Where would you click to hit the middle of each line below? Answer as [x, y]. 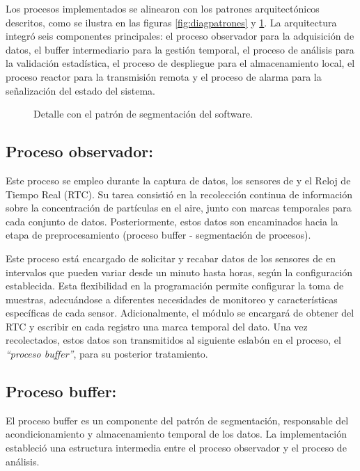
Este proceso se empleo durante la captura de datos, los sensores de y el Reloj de [178, 180]
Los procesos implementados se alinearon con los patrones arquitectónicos [163, 8]
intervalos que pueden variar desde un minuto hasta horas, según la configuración [179, 272]
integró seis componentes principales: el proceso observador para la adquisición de [180, 36]
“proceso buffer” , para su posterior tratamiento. [107, 354]
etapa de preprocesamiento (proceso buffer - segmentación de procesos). [158, 235]
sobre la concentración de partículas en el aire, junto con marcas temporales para [179, 208]
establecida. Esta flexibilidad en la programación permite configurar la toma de [175, 286]
